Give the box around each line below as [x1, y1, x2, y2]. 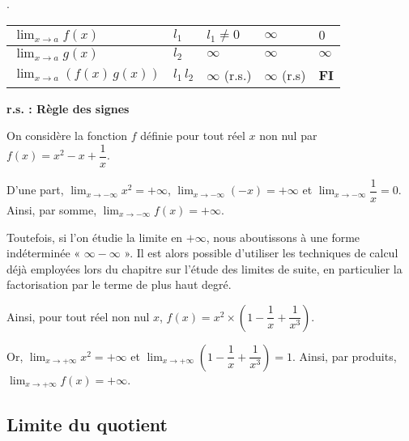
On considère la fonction [6, 127, 128, 144]
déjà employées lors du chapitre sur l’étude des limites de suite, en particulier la [6, 260, 403, 277]
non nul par [259, 127, 317, 144]
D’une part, [6, 181, 64, 198]
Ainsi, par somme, [6, 201, 97, 218]
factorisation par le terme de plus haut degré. [6, 276, 232, 293]
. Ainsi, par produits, [292, 347, 397, 364]
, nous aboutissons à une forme [206, 228, 360, 245]
